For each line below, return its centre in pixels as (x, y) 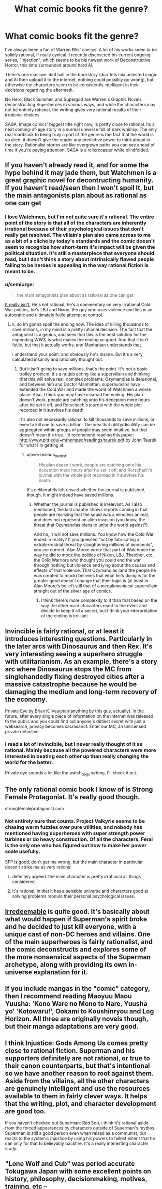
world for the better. (29, 762)
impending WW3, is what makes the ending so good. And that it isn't (80, 339)
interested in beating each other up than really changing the (77, 756)
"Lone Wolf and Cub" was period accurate (70, 1164)
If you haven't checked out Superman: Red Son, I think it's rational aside (77, 1123)
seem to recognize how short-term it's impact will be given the (80, 247)
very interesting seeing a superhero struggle (74, 654)
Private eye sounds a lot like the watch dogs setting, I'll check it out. (71, 773)
